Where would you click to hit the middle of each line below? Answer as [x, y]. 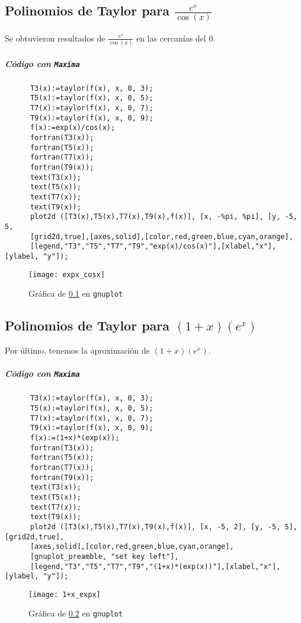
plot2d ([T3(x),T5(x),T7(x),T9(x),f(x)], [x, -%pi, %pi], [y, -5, [164, 217]
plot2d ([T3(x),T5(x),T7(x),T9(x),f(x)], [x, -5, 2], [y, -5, [155, 527]
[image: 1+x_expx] [65, 594]
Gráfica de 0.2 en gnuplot [76, 613]
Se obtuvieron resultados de [55, 38]
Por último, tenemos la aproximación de [77, 350]
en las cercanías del [171, 38]
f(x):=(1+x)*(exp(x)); [75, 438]
